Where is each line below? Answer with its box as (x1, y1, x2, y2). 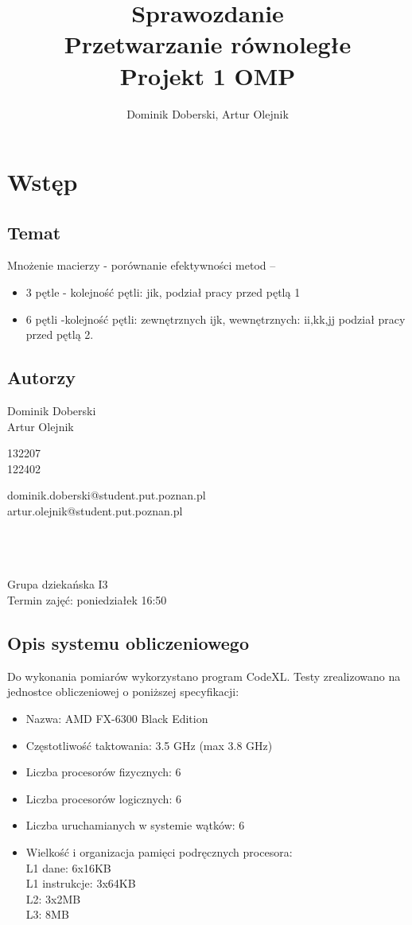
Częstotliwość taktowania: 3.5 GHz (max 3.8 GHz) (25, 737, 273, 753)
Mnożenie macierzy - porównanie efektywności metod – (7, 257, 276, 274)
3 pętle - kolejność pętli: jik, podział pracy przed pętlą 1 (25, 284, 301, 301)
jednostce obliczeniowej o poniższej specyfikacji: (7, 683, 239, 700)
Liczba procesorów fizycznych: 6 (25, 764, 181, 780)
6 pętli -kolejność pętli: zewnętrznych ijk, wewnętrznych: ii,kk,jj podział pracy (25, 310, 406, 327)
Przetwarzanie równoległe (64, 28, 352, 60)
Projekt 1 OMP (119, 59, 296, 91)
